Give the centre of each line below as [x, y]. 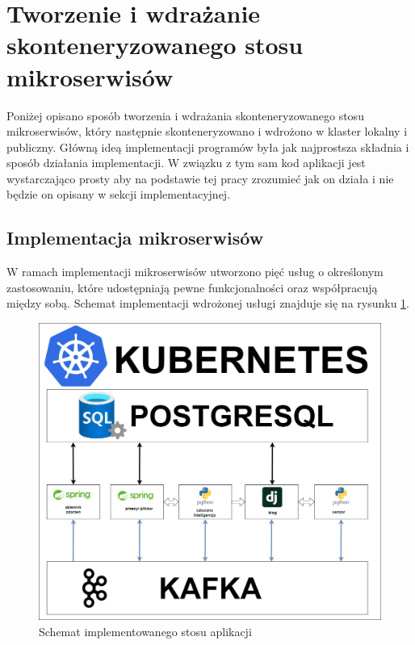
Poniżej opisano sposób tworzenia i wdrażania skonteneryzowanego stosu [185, 115]
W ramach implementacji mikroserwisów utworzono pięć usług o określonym [195, 272]
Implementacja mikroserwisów [135, 238]
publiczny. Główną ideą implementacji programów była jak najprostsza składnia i [208, 147]
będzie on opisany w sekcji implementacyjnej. [119, 194]
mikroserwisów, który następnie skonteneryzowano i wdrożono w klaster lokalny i [207, 131]
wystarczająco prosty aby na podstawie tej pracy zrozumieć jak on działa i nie [200, 178]
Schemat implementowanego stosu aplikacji [145, 631]
